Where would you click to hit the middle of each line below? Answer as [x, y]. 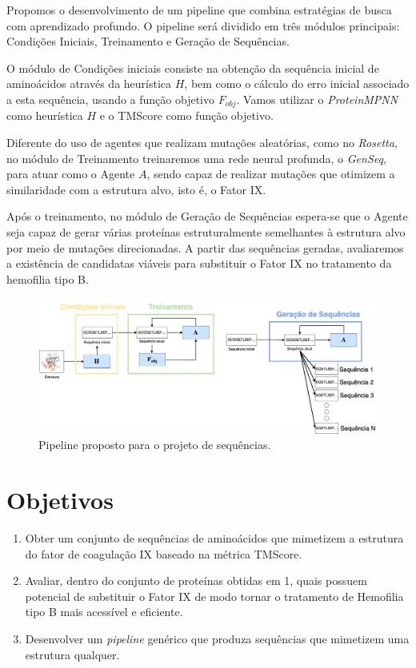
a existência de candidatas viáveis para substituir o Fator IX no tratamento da [199, 263]
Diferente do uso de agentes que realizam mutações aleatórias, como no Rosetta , [202, 143]
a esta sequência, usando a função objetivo [111, 99]
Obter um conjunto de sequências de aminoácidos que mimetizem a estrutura [214, 538]
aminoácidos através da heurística [89, 83]
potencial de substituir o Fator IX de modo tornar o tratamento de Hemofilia [214, 596]
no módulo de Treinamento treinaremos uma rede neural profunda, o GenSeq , [196, 158]
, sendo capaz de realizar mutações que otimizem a [271, 174]
